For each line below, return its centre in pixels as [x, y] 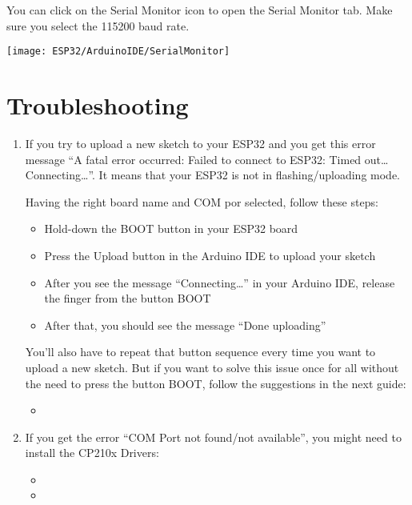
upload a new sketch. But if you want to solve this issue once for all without [212, 367]
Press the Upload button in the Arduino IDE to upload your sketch [210, 255]
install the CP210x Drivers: [92, 453]
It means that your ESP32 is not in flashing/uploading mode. [249, 175]
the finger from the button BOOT [128, 298]
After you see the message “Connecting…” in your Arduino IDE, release [220, 282]
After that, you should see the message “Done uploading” [185, 325]
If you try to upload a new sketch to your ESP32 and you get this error [200, 143]
